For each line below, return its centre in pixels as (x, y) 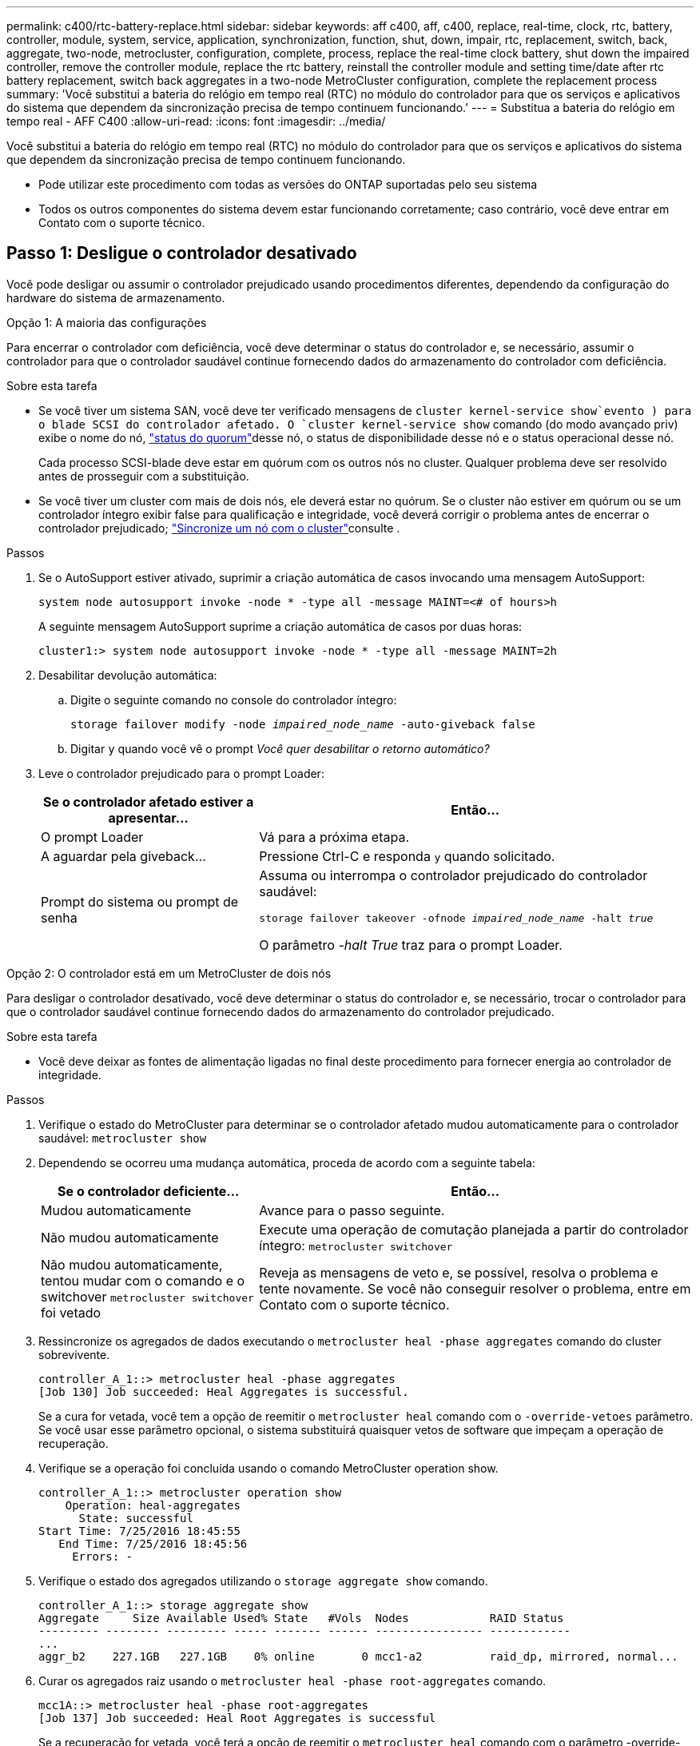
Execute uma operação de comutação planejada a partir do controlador (474, 1229)
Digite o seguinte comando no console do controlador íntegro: (234, 700)
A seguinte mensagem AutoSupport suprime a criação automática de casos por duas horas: (280, 626)
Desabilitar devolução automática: (128, 675)
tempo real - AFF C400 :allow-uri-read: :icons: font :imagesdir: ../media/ (196, 121)
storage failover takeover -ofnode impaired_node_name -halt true (456, 918)
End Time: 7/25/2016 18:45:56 (153, 1543)
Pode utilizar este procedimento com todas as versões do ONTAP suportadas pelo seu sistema (288, 184)
